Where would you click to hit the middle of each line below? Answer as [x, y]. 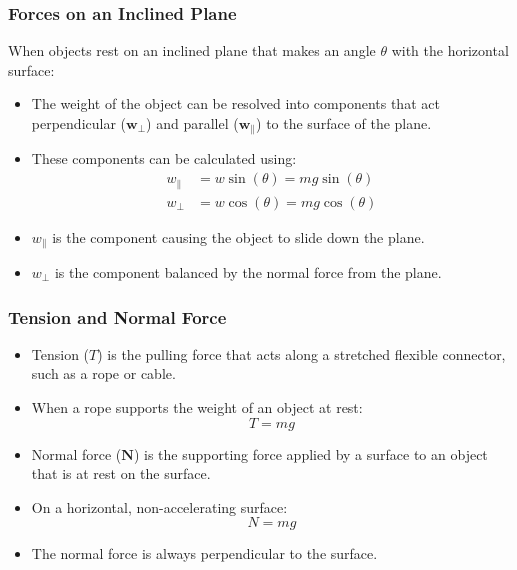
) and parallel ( [192, 123]
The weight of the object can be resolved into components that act [235, 103]
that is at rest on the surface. [121, 473]
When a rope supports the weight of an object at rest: [197, 407]
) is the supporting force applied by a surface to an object [310, 453]
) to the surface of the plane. [344, 123]
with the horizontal [450, 50]
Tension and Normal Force [117, 316]
